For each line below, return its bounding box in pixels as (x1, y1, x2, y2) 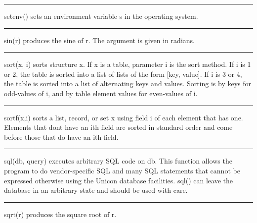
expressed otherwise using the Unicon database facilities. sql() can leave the (4, 175, 233, 185)
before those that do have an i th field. (4, 131, 119, 142)
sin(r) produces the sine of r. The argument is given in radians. (4, 35, 195, 45)
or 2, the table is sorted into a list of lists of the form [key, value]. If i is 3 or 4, (4, 68, 242, 79)
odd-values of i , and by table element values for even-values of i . (4, 88, 198, 98)
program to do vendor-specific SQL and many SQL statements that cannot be (4, 165, 240, 175)
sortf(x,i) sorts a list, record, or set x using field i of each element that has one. (4, 112, 243, 122)
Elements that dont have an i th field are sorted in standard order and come (4, 122, 233, 132)
